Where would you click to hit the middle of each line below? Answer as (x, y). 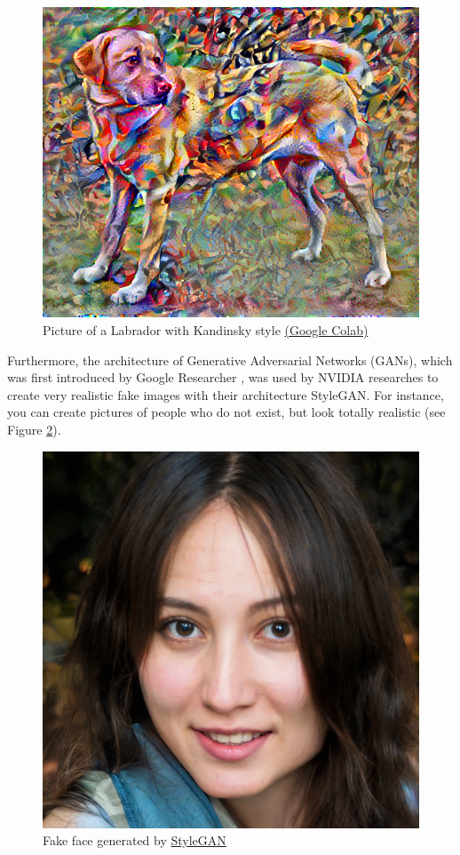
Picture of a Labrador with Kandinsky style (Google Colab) (206, 330)
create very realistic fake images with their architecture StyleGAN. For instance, (226, 394)
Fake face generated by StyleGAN (135, 840)
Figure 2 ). (34, 430)
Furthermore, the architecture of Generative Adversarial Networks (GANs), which (230, 360)
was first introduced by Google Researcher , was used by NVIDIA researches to (223, 377)
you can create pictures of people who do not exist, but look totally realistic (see (226, 412)
